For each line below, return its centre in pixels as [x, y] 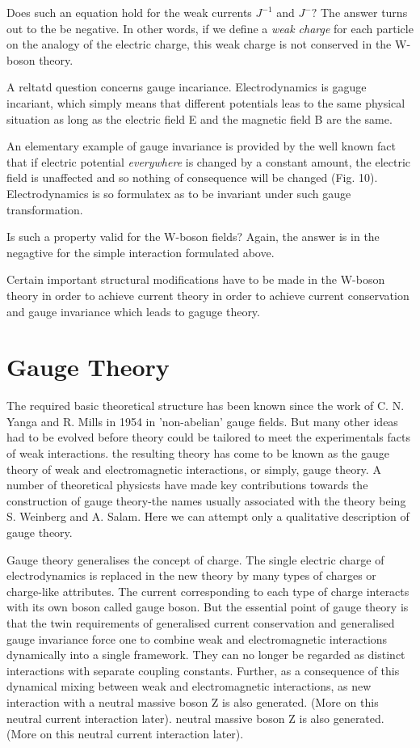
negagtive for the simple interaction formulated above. [141, 252]
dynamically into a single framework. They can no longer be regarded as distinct [206, 655]
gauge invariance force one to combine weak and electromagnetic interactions [197, 638]
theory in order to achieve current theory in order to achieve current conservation [208, 295]
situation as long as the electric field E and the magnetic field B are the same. [199, 118]
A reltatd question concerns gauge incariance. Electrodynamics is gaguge [187, 87]
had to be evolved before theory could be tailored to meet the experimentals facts [209, 437]
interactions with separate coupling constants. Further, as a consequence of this [203, 670]
